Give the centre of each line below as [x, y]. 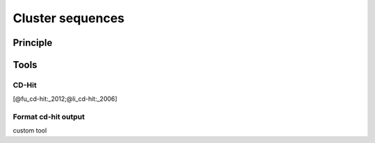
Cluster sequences [69, 18]
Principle [33, 43]
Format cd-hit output [49, 117]
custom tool [30, 131]
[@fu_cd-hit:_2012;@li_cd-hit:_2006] [65, 99]
